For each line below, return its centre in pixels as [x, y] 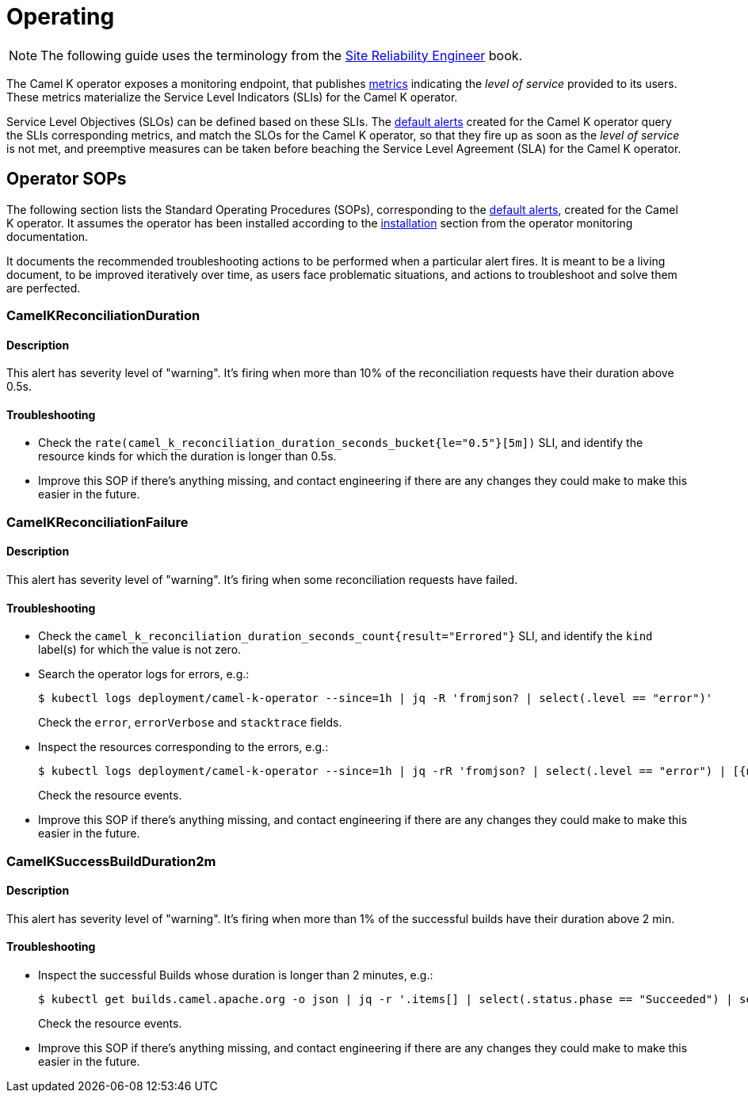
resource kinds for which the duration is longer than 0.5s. [187, 456]
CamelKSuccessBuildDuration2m [111, 861]
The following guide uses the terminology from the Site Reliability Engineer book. [282, 55]
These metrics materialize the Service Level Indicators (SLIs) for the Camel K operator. [232, 97]
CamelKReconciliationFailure [97, 522]
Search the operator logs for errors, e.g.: [144, 674]
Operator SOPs [67, 179]
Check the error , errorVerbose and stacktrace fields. [190, 723]
